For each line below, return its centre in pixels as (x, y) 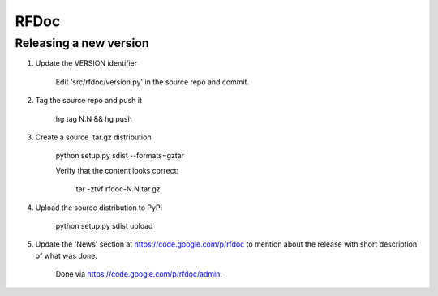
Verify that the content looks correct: (117, 170)
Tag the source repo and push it (88, 101)
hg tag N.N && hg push (94, 118)
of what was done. (66, 255)
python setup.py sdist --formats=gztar (120, 156)
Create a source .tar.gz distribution (93, 137)
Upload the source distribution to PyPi (99, 208)
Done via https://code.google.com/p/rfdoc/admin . (139, 274)
